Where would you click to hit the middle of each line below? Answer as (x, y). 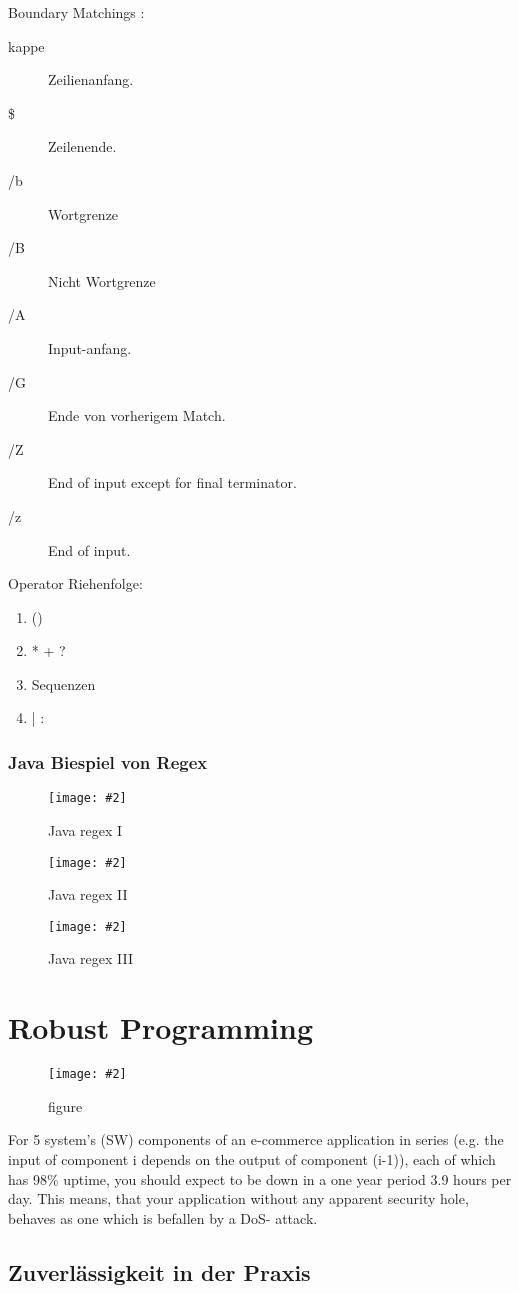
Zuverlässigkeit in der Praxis (159, 1271)
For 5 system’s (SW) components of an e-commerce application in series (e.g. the (256, 1139)
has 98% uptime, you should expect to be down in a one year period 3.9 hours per (260, 1178)
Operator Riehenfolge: (75, 583)
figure (65, 1105)
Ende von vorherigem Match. (137, 415)
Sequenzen (63, 683)
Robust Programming (160, 1027)
